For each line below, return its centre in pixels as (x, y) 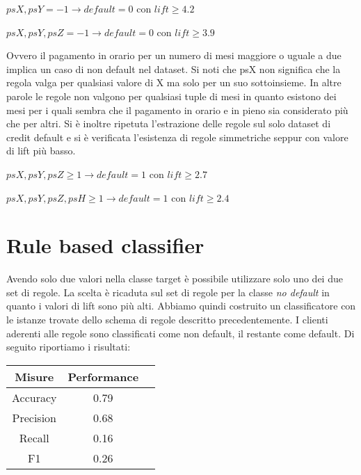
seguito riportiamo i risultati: (69, 347)
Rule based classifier (105, 245)
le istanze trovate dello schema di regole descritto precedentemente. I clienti (167, 320)
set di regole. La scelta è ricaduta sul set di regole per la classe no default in (168, 292)
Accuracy (34, 397)
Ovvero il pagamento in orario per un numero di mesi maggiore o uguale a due (174, 55)
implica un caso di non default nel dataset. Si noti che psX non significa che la (174, 69)
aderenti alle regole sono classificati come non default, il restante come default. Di (180, 333)
